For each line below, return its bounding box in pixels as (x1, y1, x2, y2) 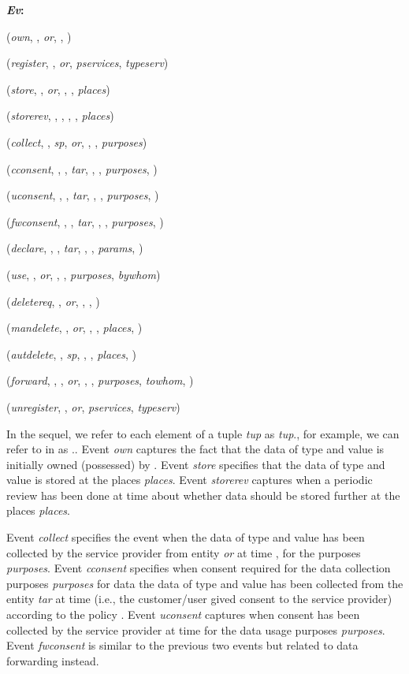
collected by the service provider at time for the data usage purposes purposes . (6, 621, 385, 638)
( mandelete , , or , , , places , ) (6, 319, 143, 336)
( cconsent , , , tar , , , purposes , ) (6, 160, 158, 177)
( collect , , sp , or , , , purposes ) (6, 133, 147, 150)
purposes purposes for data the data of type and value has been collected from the (6, 575, 403, 591)
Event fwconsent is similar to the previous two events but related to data (6, 637, 359, 654)
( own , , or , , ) (6, 28, 72, 44)
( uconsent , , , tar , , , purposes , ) (6, 187, 159, 203)
